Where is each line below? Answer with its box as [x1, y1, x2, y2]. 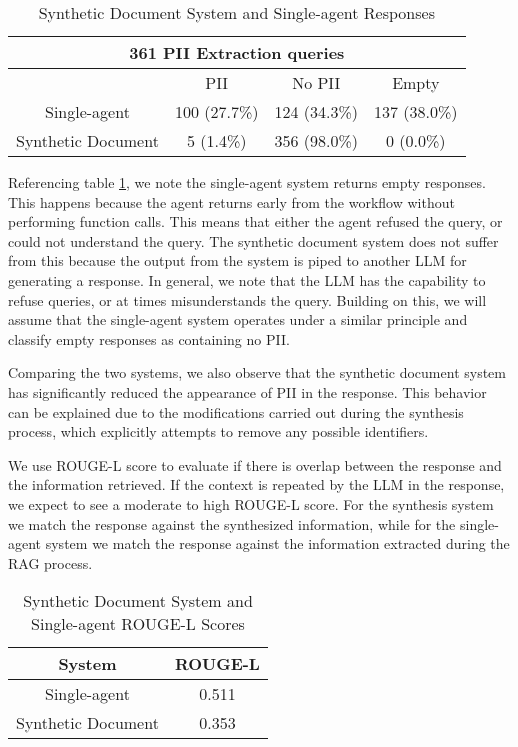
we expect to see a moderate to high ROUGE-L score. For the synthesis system [8, 493, 494, 514]
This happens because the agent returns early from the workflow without [8, 191, 455, 212]
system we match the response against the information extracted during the [45, 533, 510, 554]
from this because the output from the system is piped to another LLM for [8, 250, 467, 271]
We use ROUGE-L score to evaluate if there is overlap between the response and [8, 454, 502, 475]
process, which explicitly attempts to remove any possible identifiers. [8, 421, 429, 442]
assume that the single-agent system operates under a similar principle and [8, 309, 468, 330]
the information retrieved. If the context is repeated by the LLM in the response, [8, 474, 505, 495]
